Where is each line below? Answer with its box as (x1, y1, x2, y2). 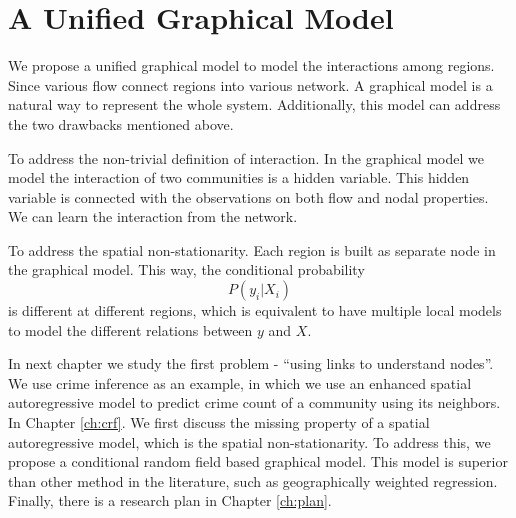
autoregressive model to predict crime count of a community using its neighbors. (8, 392, 501, 413)
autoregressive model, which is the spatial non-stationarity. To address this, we (8, 431, 491, 452)
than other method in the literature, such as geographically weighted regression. (8, 470, 498, 491)
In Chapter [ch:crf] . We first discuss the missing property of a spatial (8, 412, 430, 433)
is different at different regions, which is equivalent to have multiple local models (8, 300, 502, 321)
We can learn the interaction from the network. (8, 206, 298, 227)
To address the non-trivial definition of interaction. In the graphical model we (8, 147, 484, 168)
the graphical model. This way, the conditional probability (8, 259, 365, 280)
